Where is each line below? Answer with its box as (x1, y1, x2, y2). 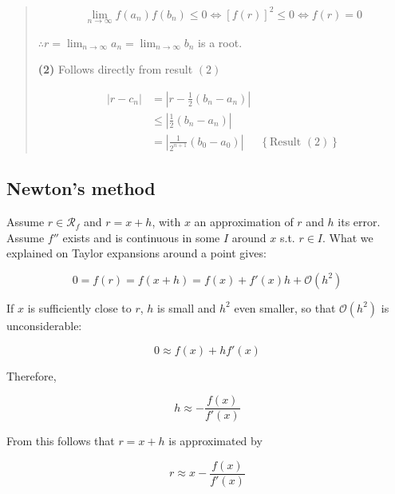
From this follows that (6, 432, 115, 449)
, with (152, 213, 181, 230)
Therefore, (6, 367, 57, 384)
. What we (322, 229, 373, 245)
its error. (338, 213, 381, 230)
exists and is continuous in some (62, 229, 220, 245)
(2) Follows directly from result (38, 61, 193, 78)
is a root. (198, 34, 243, 50)
